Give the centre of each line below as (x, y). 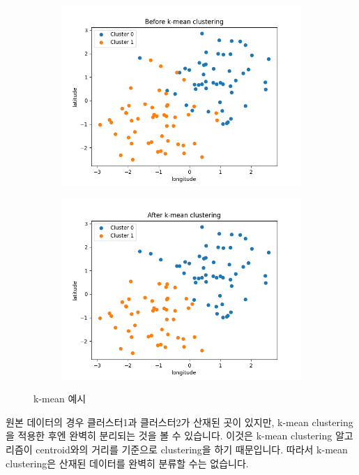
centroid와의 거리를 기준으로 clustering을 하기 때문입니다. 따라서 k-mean (192, 449)
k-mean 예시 (60, 399)
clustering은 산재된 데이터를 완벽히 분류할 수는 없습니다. (127, 463)
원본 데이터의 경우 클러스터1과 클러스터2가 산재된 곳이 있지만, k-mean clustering (179, 422)
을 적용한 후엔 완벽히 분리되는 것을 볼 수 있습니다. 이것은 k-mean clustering (169, 436)
